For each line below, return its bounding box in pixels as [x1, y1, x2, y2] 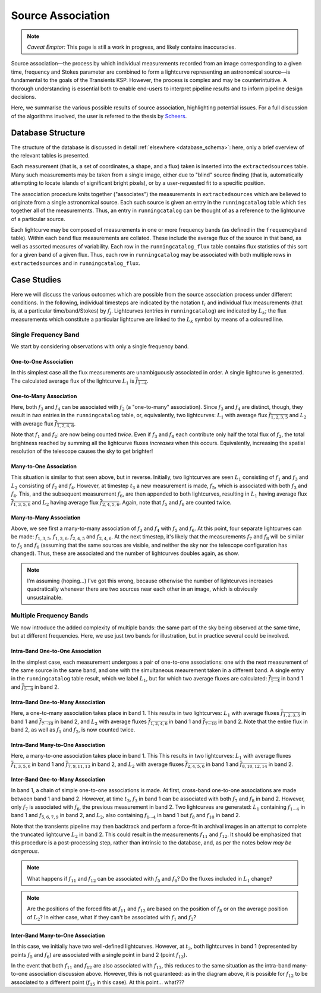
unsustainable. [27, 594, 63, 601]
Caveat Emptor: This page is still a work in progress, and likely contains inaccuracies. [27, 43, 236, 51]
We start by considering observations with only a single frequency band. [11, 342, 189, 350]
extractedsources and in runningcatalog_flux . [11, 259, 141, 267]
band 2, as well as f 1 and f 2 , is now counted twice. [11, 726, 136, 734]
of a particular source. [11, 215, 65, 222]
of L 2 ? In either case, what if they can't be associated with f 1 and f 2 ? [27, 913, 196, 922]
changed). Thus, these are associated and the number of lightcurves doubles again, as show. [11, 550, 240, 557]
